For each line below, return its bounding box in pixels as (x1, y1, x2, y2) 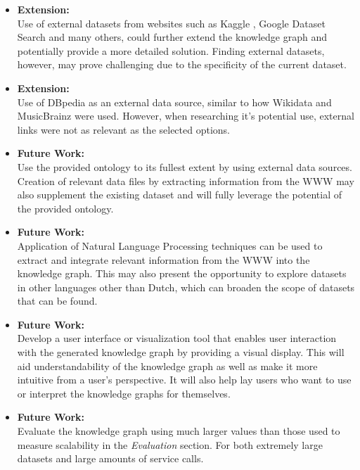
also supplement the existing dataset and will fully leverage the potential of (17, 187, 342, 202)
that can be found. (17, 293, 98, 308)
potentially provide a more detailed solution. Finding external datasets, (17, 43, 325, 58)
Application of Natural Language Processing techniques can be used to (17, 238, 323, 253)
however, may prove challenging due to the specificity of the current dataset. (17, 57, 347, 72)
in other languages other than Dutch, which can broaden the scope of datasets (17, 279, 355, 294)
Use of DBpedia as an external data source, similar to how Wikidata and (17, 94, 332, 109)
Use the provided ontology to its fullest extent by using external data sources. (17, 159, 352, 174)
